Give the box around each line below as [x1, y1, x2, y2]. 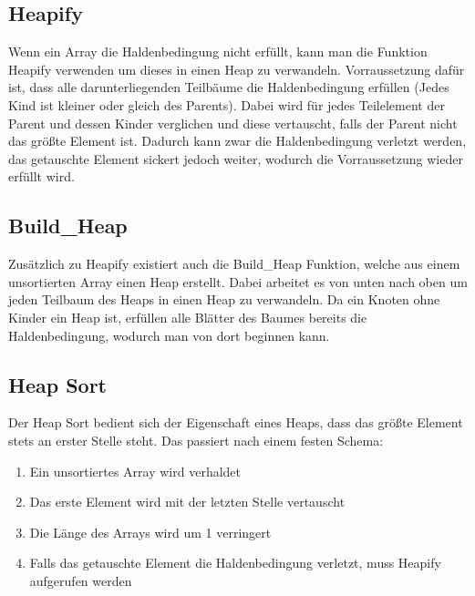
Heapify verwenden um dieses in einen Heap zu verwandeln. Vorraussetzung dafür [8, 59, 465, 78]
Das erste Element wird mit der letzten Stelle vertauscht [29, 492, 346, 511]
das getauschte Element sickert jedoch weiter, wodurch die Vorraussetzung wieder [8, 149, 463, 168]
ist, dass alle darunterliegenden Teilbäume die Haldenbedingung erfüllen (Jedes [8, 77, 449, 97]
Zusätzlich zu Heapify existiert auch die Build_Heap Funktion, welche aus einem [8, 254, 460, 273]
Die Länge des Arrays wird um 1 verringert [29, 522, 272, 541]
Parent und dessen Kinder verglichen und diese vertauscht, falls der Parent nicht [8, 113, 458, 132]
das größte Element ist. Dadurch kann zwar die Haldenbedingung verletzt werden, [8, 131, 467, 150]
